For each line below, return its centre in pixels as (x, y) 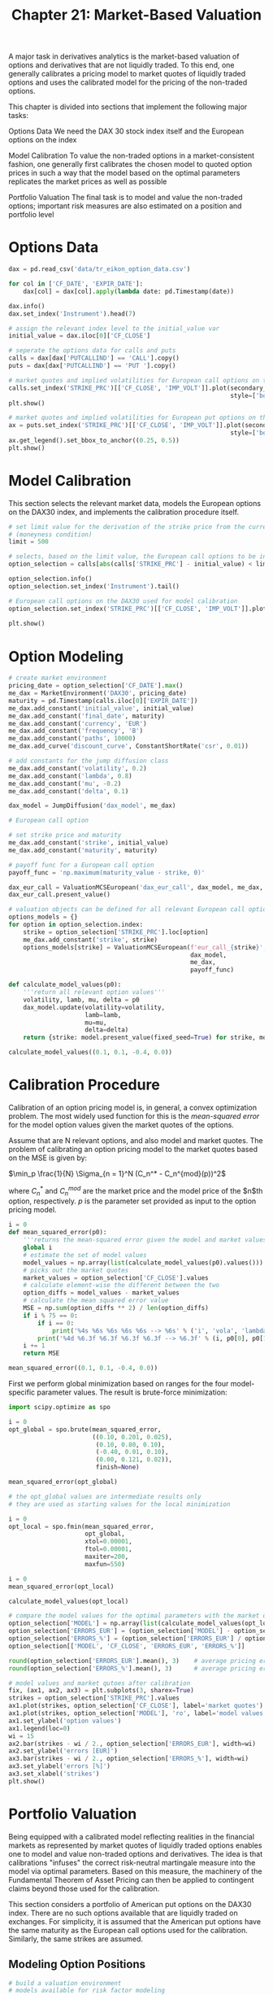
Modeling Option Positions (77, 1964)
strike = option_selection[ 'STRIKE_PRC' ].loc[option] (116, 932)
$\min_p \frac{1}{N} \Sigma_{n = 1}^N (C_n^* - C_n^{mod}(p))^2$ (117, 1173)
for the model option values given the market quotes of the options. (121, 1124)
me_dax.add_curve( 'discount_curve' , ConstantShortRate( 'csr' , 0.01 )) (129, 746)
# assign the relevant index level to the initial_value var (114, 328)
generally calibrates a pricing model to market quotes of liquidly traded (127, 74)
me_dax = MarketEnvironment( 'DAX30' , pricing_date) (97, 693)
